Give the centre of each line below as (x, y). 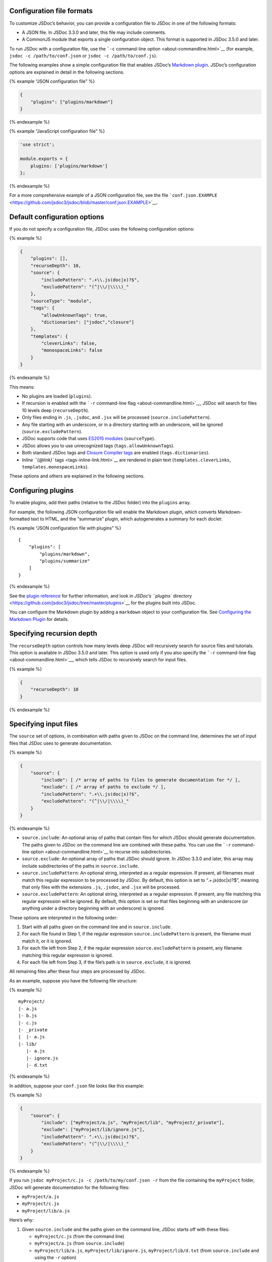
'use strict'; (37, 145)
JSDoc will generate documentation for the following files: (70, 1187)
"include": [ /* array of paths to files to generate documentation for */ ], (141, 780)
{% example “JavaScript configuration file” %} (57, 131)
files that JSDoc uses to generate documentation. (61, 743)
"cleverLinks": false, (69, 344)
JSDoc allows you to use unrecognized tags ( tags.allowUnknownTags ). (98, 445)
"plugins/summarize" (65, 561)
